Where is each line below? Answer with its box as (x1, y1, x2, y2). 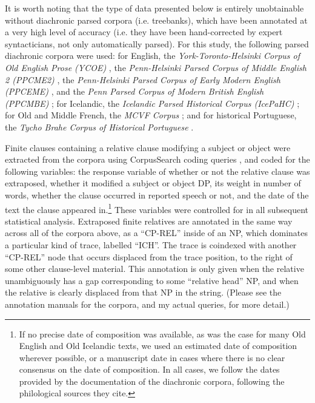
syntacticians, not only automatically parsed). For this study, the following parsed (5, 37, 309, 50)
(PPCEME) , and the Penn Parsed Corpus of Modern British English (5, 85, 264, 98)
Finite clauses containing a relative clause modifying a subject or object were (5, 141, 291, 154)
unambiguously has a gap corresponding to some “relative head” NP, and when (5, 274, 299, 286)
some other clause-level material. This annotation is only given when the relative (5, 262, 304, 275)
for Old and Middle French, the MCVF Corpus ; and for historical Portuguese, (5, 109, 297, 121)
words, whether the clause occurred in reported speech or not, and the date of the (5, 188, 309, 201)
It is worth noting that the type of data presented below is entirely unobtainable (5, 2, 304, 14)
